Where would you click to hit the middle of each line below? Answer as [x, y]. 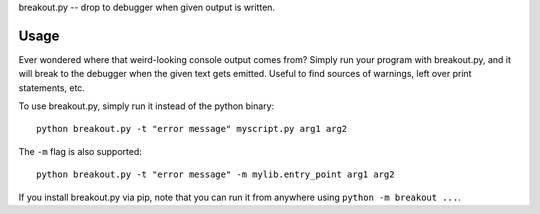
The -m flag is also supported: [80, 151]
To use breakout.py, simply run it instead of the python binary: [146, 106]
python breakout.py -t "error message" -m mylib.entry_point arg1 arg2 [215, 174]
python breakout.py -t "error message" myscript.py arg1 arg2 [192, 129]
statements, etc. [51, 87]
